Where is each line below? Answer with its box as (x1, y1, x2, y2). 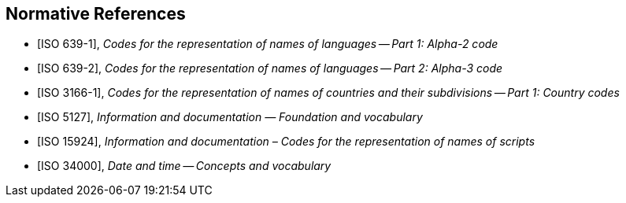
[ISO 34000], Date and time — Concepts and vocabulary (37, 159, 332, 173)
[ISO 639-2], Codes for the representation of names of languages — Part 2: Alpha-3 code (37, 61, 503, 76)
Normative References (6, 4, 186, 24)
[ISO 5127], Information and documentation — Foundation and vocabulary (37, 110, 423, 124)
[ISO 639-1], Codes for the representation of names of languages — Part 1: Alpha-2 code (37, 37, 498, 51)
